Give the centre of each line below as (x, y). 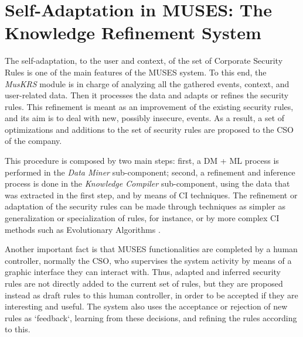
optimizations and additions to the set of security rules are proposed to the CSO (149, 129)
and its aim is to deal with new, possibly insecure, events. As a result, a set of (145, 118)
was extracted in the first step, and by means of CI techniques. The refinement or (151, 195)
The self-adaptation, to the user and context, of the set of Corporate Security (144, 61)
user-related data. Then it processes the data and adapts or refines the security (147, 95)
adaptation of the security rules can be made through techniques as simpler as (145, 206)
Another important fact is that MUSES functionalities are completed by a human (151, 249)
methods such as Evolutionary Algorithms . (83, 229)
